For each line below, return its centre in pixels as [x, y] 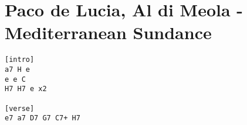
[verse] [20, 108]
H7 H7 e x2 [26, 89]
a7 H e [17, 69]
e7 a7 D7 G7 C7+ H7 [43, 118]
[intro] [20, 60]
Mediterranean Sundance [108, 32]
